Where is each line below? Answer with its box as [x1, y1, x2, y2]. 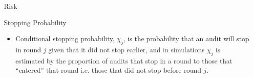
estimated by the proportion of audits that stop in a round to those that [15, 55, 232, 65]
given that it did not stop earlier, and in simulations [48, 44, 205, 54]
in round [15, 44, 41, 54]
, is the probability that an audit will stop [123, 33, 249, 44]
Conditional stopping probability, [15, 33, 115, 44]
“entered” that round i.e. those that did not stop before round [15, 65, 202, 75]
